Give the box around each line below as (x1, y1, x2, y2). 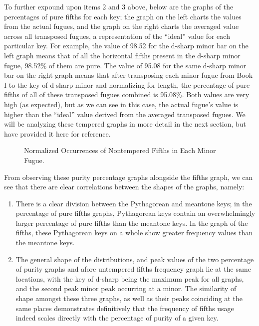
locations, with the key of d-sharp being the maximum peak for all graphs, (15, 273, 244, 284)
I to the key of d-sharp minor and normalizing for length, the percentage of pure (4, 79, 250, 90)
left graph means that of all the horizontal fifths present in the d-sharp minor (4, 50, 241, 60)
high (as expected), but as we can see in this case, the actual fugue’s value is (4, 99, 239, 109)
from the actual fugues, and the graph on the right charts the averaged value (4, 21, 239, 31)
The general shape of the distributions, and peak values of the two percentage (15, 254, 254, 264)
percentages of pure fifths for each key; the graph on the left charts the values (4, 11, 242, 21)
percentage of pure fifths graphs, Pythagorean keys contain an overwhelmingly (15, 208, 256, 218)
